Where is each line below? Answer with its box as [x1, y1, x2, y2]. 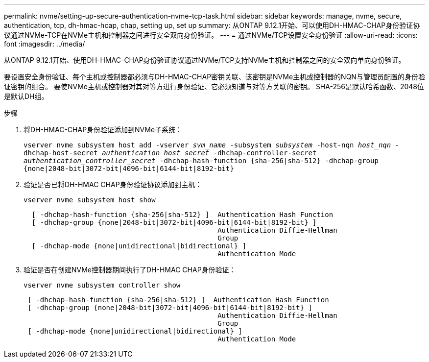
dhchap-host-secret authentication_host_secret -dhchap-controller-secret [24, 149, 317, 157]
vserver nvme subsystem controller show [24, 281, 181, 289]
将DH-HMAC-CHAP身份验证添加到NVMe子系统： [24, 125, 183, 134]
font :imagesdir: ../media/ [4, 40, 85, 48]
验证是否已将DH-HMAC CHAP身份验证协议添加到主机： [24, 180, 202, 189]
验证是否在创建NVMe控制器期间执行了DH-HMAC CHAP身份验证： [24, 265, 236, 274]
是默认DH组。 [4, 92, 48, 100]
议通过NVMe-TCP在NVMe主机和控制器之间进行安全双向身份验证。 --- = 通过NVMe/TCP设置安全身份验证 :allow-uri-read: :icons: [4, 31, 418, 39]
